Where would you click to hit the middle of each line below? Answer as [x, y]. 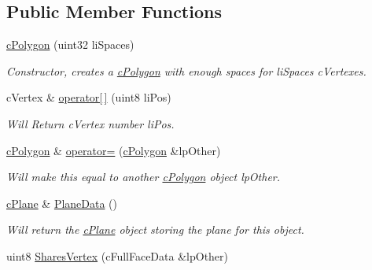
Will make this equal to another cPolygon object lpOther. [144, 177]
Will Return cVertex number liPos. [90, 123]
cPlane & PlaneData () [62, 203]
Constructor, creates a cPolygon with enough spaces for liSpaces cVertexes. [186, 70]
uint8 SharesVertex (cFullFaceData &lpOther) [118, 255]
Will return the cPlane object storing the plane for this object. [155, 229]
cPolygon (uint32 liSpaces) [70, 44]
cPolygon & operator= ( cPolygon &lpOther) [114, 150]
